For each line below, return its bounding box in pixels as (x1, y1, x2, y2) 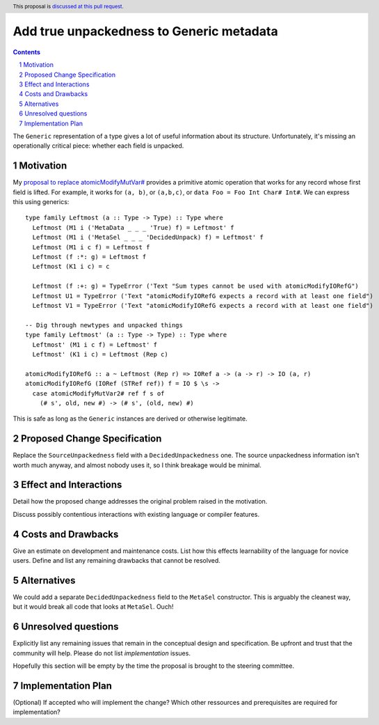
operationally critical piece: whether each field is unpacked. (13, 141, 184, 150)
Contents (13, 47, 41, 56)
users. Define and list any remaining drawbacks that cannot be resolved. (13, 556, 220, 565)
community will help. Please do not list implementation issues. (13, 648, 191, 657)
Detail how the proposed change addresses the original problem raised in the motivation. (13, 497, 268, 506)
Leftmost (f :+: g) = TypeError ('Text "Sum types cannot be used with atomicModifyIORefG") (32, 282, 360, 290)
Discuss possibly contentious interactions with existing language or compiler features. (13, 510, 260, 518)
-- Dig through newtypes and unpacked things (25, 321, 184, 329)
